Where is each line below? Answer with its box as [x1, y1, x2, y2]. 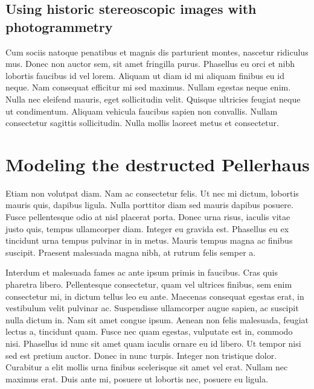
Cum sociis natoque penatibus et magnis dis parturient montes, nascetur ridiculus [5, 45, 309, 58]
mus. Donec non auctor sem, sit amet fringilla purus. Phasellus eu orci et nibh [5, 57, 295, 70]
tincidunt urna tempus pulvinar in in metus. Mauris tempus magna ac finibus [5, 234, 293, 247]
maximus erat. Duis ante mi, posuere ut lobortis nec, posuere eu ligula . [5, 372, 269, 385]
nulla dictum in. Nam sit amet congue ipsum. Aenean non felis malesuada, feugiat [5, 313, 309, 326]
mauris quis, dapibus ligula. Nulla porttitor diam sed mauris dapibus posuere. [5, 198, 293, 211]
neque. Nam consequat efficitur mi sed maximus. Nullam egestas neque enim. [5, 81, 291, 93]
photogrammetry [5, 17, 113, 36]
